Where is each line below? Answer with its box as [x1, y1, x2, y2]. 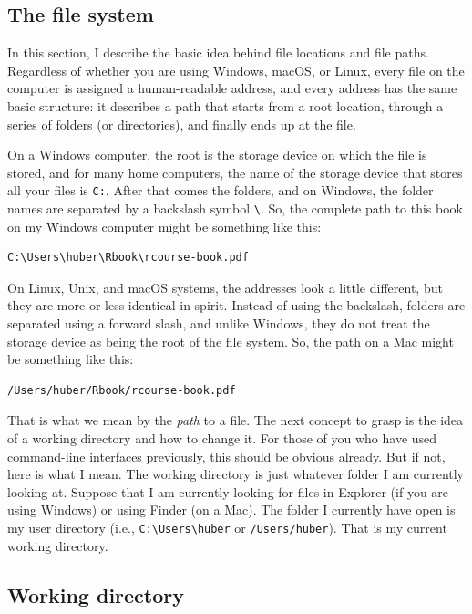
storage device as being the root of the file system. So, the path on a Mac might [7, 331, 454, 350]
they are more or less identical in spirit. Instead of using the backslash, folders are [7, 296, 466, 315]
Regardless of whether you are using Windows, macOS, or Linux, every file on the [7, 60, 465, 79]
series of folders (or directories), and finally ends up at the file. [7, 114, 356, 133]
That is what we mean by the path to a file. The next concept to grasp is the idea [7, 411, 464, 430]
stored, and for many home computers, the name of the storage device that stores [7, 162, 463, 182]
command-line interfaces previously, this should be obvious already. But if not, [7, 446, 446, 465]
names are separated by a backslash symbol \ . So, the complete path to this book [7, 199, 464, 218]
